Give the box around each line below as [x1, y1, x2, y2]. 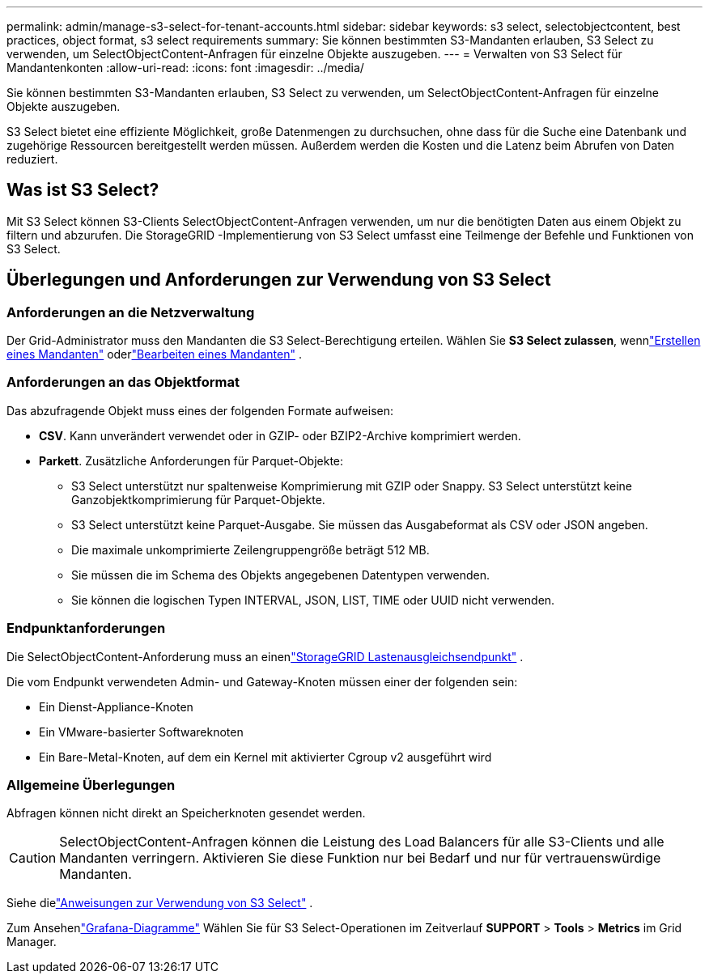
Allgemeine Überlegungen [6, 776, 176, 793]
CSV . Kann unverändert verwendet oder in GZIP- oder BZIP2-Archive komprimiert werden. [39, 428, 521, 443]
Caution [9, 850, 57, 867]
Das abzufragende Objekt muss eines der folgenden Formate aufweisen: [6, 403, 394, 418]
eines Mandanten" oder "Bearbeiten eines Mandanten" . [6, 347, 302, 362]
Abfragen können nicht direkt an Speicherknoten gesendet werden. [6, 806, 366, 821]
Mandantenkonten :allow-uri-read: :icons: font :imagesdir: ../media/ [6, 61, 364, 74]
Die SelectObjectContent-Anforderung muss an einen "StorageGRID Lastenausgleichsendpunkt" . [6, 649, 524, 664]
